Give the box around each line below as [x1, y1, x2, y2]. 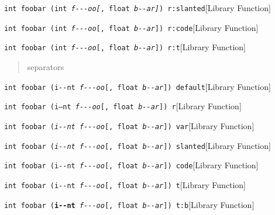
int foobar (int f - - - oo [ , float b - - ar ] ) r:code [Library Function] [4, 21, 259, 33]
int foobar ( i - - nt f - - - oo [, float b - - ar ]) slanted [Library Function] [4, 139, 271, 151]
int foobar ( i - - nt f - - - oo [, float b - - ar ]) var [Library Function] [4, 119, 255, 131]
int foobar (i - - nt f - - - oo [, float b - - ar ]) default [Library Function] [4, 80, 271, 92]
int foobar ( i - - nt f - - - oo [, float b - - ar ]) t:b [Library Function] [4, 198, 255, 210]
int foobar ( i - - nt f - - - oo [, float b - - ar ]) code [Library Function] [4, 159, 259, 171]
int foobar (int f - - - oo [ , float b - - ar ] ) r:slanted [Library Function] [4, 2, 271, 13]
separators [27, 60, 64, 72]
